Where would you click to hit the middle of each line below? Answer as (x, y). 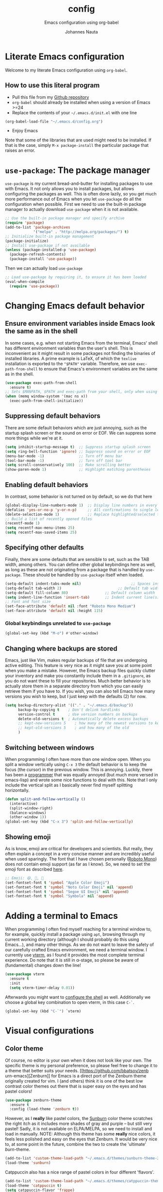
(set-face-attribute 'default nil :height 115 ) (54, 611)
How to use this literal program (52, 85)
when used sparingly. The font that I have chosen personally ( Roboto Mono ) (81, 859)
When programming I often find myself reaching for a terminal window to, (78, 929)
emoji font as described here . (34, 869)
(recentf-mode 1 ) (23, 524)
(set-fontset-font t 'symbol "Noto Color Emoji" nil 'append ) (69, 887)
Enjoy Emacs (25, 131)
